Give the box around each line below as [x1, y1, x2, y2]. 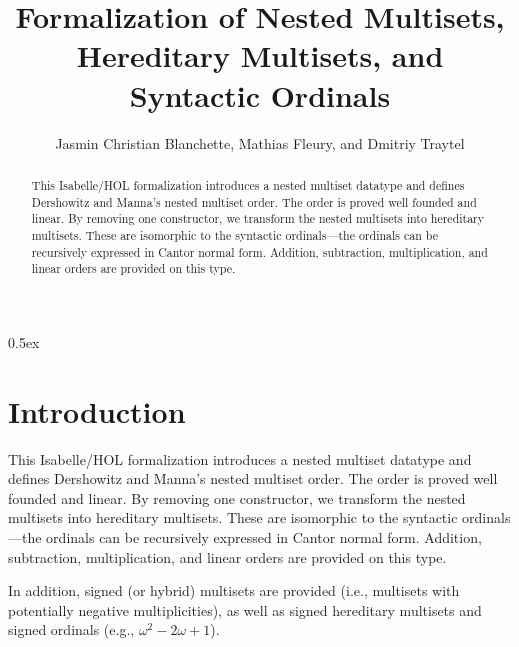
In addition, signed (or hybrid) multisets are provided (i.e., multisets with [8, 580, 460, 601]
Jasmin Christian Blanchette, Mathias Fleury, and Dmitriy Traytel [55, 132, 465, 153]
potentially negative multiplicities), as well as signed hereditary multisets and [8, 599, 482, 620]
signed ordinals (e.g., [8, 619, 135, 640]
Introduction [8, 390, 186, 431]
